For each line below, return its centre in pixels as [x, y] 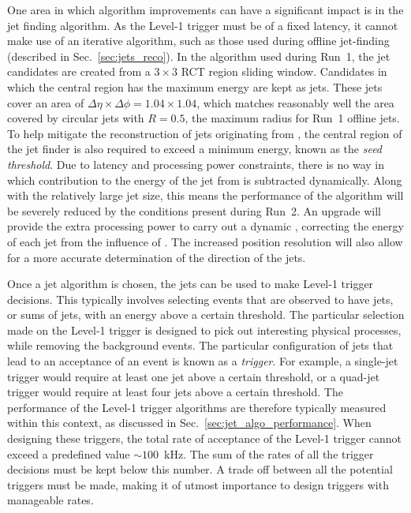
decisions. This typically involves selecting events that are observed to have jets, [200, 299]
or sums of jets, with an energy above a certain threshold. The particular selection [206, 315]
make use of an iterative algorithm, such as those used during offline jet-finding [198, 41]
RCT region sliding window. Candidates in [284, 71]
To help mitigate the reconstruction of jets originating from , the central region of [205, 133]
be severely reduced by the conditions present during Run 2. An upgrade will [194, 210]
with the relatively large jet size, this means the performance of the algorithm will [205, 195]
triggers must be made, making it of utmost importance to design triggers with [198, 484]
